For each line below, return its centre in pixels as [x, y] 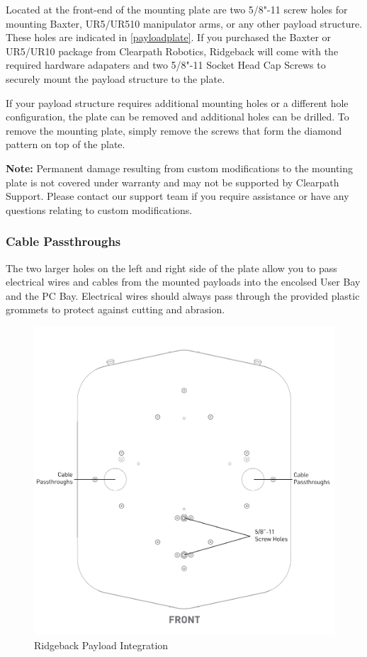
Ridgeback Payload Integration [101, 645]
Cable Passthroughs [63, 241]
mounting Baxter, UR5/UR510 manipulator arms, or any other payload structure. [184, 23]
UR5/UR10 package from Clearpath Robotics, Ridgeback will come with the [172, 51]
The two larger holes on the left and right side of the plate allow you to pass [171, 268]
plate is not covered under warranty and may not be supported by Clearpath [173, 182]
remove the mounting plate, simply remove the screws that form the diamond [174, 130]
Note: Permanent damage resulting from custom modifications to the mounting [180, 168]
